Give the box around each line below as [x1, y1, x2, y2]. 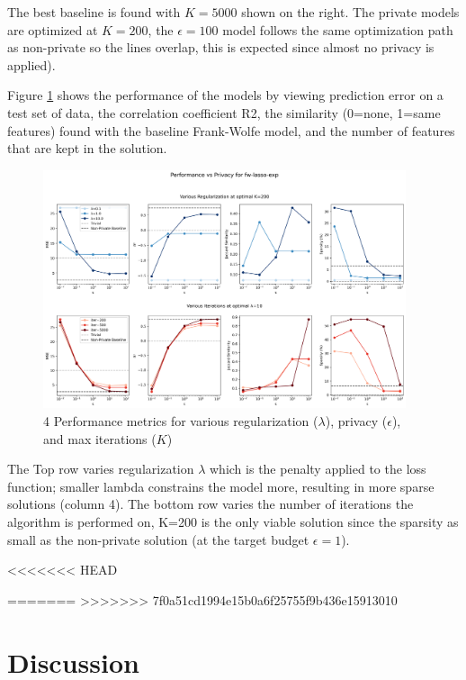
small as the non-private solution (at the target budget [7, 530, 309, 549]
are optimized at [7, 20, 98, 39]
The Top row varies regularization [7, 459, 194, 478]
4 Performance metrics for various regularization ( [43, 412, 318, 431]
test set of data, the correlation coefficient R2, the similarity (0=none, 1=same [7, 103, 441, 122]
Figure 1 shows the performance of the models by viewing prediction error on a [7, 86, 444, 104]
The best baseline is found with [7, 3, 181, 21]
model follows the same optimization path [222, 20, 453, 39]
